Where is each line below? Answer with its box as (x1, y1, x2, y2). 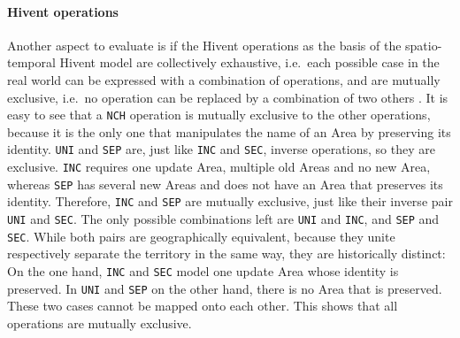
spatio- (405, 35, 442, 54)
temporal (7, 53, 56, 72)
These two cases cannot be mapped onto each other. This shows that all (7, 296, 398, 315)
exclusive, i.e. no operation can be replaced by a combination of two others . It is (7, 88, 448, 106)
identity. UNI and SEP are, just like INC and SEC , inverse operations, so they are (7, 140, 435, 158)
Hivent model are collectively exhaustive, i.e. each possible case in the (59, 53, 440, 72)
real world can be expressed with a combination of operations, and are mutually (7, 70, 441, 88)
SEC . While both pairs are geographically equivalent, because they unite (7, 227, 395, 245)
